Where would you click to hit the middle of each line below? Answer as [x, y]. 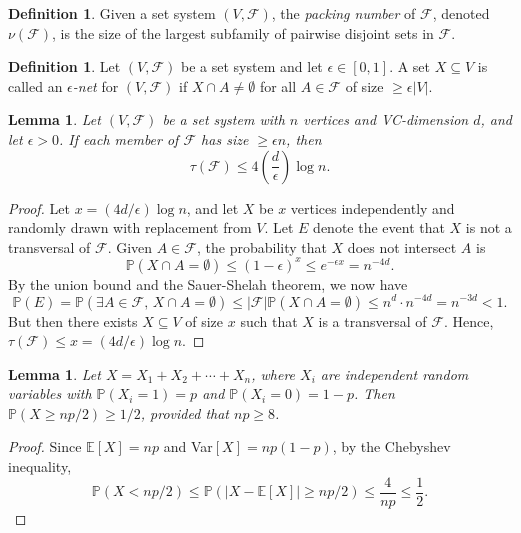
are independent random [394, 373]
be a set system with [223, 119]
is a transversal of [372, 320]
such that [269, 320]
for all [278, 85]
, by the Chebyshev [391, 446]
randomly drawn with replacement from [130, 227]
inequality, [40, 466]
